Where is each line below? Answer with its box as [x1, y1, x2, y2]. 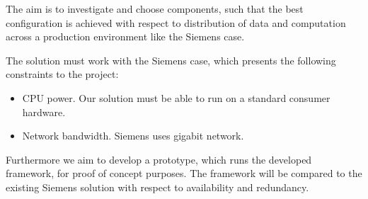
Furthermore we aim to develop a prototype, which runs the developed [6, 152, 312, 166]
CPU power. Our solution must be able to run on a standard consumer [22, 90, 330, 105]
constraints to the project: [6, 67, 119, 81]
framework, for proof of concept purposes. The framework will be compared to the [6, 166, 362, 181]
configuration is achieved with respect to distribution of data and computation [6, 15, 346, 30]
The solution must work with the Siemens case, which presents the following [6, 52, 336, 67]
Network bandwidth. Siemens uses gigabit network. [22, 128, 244, 143]
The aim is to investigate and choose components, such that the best [6, 1, 304, 16]
